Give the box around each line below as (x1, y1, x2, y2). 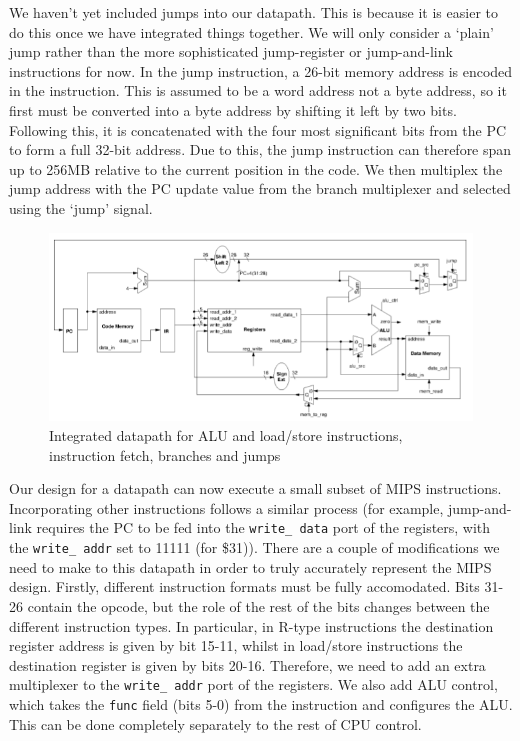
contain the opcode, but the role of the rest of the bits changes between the (27, 595, 490, 616)
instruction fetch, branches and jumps (49, 444, 281, 465)
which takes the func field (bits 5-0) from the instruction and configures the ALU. (9, 693, 513, 714)
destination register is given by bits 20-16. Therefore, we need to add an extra (9, 654, 486, 675)
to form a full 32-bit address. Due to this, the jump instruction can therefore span (9, 139, 512, 160)
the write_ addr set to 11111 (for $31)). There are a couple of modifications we (9, 537, 500, 558)
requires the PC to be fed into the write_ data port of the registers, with (36, 517, 491, 538)
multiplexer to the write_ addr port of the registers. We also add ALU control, (9, 674, 498, 695)
